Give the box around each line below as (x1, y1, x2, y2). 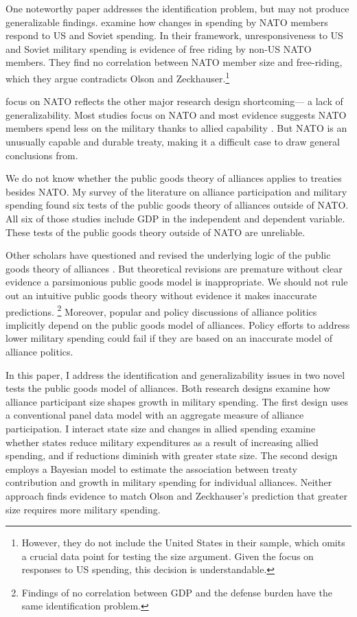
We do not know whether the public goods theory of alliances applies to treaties (5, 171, 342, 185)
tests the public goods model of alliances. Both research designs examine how (5, 381, 330, 395)
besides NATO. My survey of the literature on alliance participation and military (5, 184, 347, 198)
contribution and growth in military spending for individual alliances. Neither (5, 475, 332, 489)
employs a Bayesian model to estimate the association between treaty (5, 461, 297, 476)
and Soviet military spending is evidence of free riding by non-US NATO (5, 41, 312, 56)
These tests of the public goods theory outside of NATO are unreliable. (5, 224, 306, 239)
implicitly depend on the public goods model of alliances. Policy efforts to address (5, 317, 350, 331)
